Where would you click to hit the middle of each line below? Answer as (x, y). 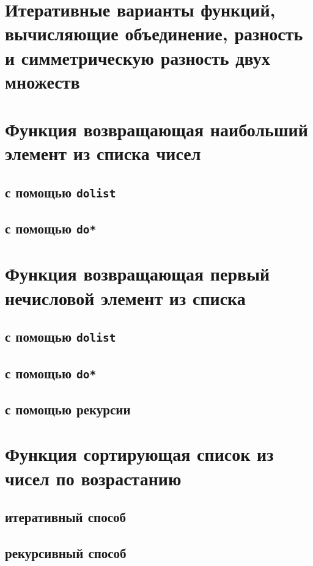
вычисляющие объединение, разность (154, 33)
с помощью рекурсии (68, 409)
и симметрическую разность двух (138, 57)
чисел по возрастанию (93, 478)
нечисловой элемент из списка (125, 297)
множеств (42, 81)
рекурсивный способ (66, 553)
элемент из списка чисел (103, 153)
